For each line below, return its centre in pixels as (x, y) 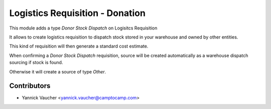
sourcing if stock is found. (36, 62)
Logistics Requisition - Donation (77, 13)
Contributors (30, 86)
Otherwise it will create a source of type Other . (58, 71)
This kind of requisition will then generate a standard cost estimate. (79, 46)
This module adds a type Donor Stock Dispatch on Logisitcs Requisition (83, 28)
